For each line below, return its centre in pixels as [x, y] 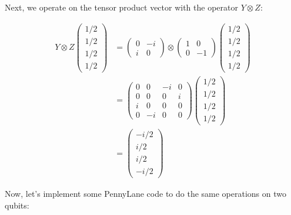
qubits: [17, 205]
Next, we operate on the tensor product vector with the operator [121, 7]
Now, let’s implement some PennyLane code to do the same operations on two [145, 194]
